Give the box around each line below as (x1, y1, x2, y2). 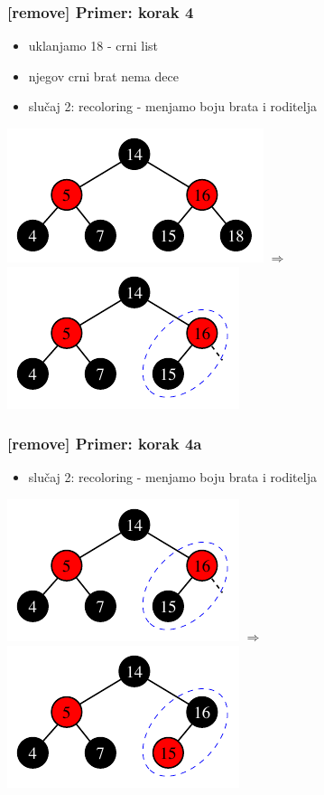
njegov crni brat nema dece (28, 66, 179, 85)
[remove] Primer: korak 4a (7, 432, 202, 455)
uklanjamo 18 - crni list (28, 36, 159, 55)
